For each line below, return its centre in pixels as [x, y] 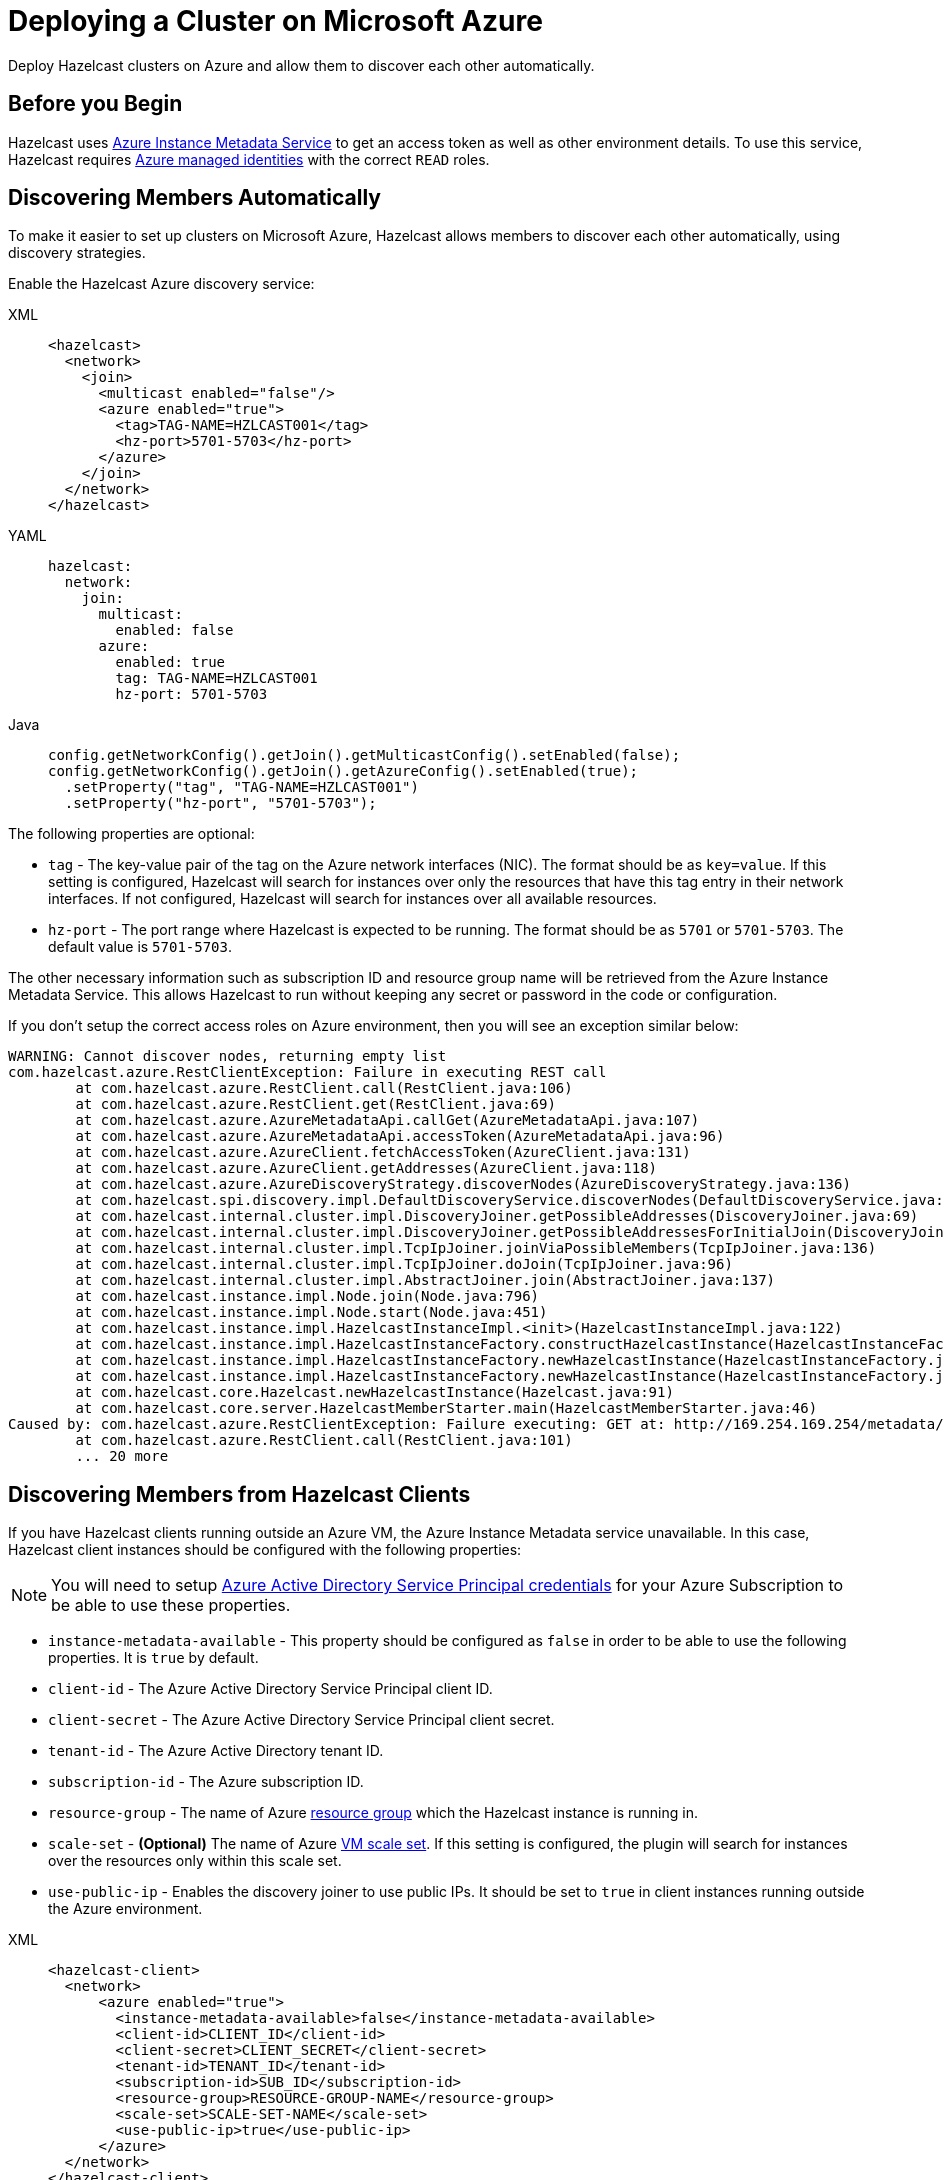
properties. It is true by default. [153, 1658]
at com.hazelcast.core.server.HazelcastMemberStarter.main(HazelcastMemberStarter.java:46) [446, 1408]
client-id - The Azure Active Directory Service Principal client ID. [270, 1689]
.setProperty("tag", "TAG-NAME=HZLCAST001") [241, 787]
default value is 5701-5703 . [140, 947]
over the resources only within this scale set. [195, 1861]
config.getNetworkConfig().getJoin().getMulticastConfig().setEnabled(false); [364, 755]
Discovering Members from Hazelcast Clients [239, 1494]
